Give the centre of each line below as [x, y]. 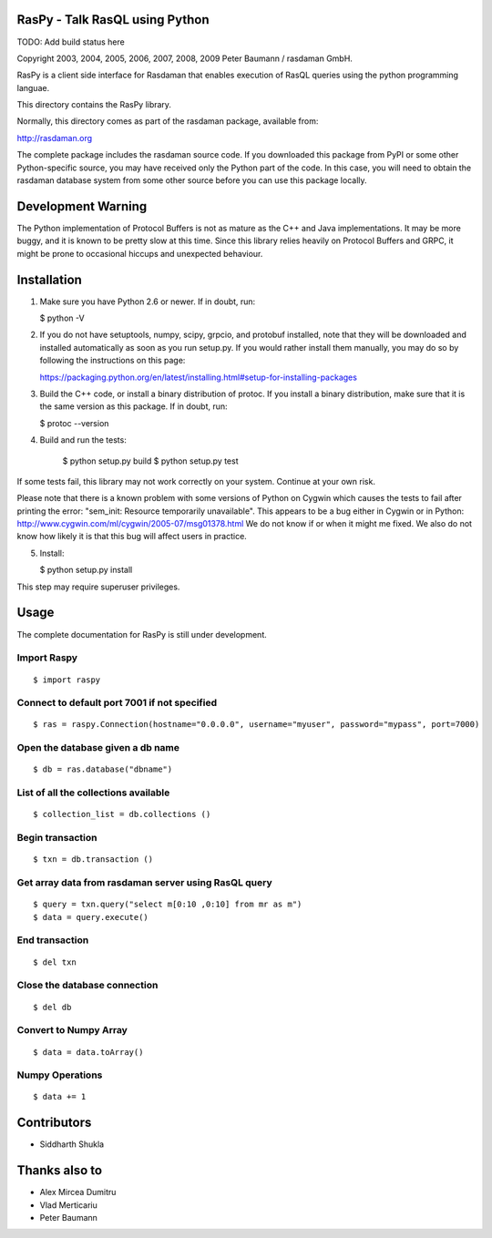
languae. [33, 87]
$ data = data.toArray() [88, 1052]
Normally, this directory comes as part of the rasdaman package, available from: [168, 121]
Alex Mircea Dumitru [78, 1192]
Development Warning [82, 206]
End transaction [53, 940]
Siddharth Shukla [72, 1144]
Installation [49, 279]
